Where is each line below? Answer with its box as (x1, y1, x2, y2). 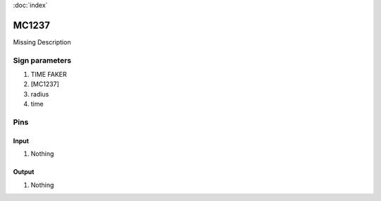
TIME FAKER (30, 71, 67, 79)
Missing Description (13, 37, 71, 46)
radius (30, 90, 49, 98)
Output (13, 168, 35, 176)
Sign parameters (13, 55, 72, 65)
